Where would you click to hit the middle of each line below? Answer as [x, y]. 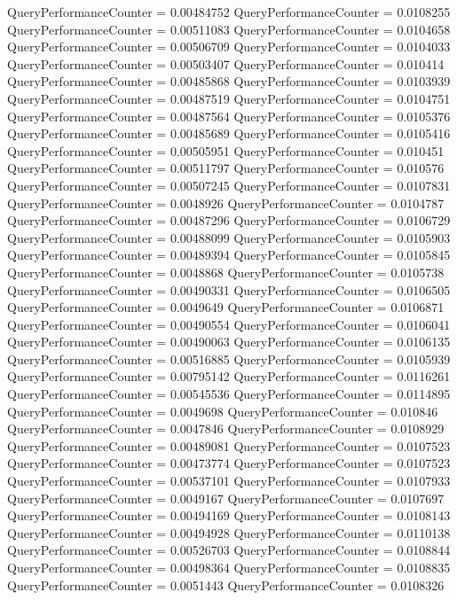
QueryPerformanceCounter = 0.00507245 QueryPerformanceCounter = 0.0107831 [229, 185]
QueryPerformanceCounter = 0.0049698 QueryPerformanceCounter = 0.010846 [223, 411]
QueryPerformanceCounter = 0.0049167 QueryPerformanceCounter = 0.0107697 [226, 498]
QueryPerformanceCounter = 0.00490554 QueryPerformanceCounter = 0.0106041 [229, 324]
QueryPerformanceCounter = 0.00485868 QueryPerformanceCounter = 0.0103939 [229, 81]
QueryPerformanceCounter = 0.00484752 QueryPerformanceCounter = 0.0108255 [229, 12]
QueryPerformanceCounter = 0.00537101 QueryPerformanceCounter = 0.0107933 [229, 481]
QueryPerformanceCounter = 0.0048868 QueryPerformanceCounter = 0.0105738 [226, 272]
